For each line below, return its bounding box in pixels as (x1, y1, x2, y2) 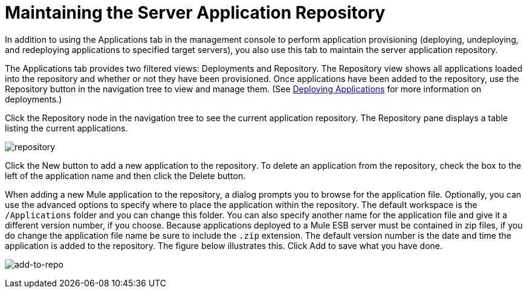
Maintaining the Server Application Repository (5, 2, 386, 23)
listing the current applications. (5, 122, 128, 133)
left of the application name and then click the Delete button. (5, 170, 246, 181)
